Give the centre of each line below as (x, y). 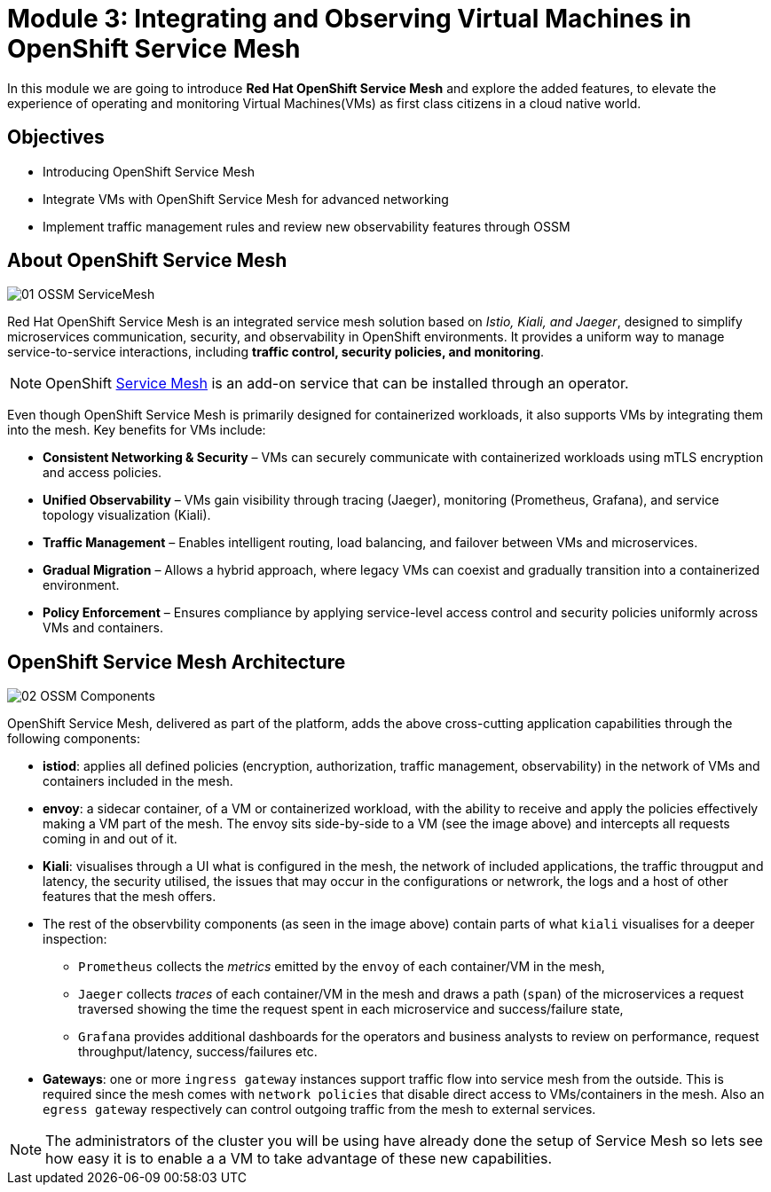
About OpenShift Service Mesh (147, 261)
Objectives (56, 137)
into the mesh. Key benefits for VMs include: (137, 430)
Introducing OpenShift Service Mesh (149, 171)
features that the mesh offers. (130, 897)
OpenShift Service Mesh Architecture (177, 662)
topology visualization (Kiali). (127, 515)
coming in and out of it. (110, 839)
